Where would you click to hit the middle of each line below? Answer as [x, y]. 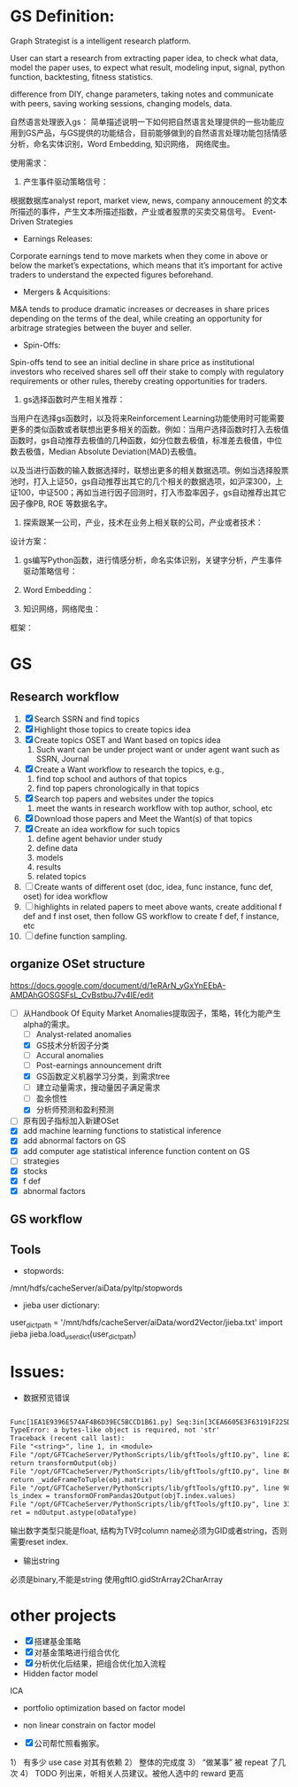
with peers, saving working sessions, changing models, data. [121, 103]
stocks [35, 1171]
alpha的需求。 [48, 1024]
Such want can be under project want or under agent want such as [158, 749]
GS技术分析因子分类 [73, 1045]
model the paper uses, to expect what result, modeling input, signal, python [148, 67]
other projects [63, 1616]
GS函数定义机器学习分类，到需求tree [103, 1077]
